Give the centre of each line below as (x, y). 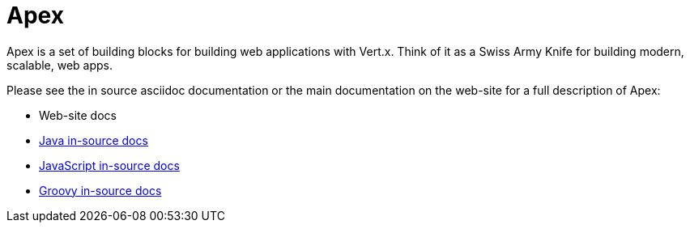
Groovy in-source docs (100, 190)
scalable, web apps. (60, 65)
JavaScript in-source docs (109, 165)
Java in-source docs (94, 140)
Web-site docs (78, 115)
